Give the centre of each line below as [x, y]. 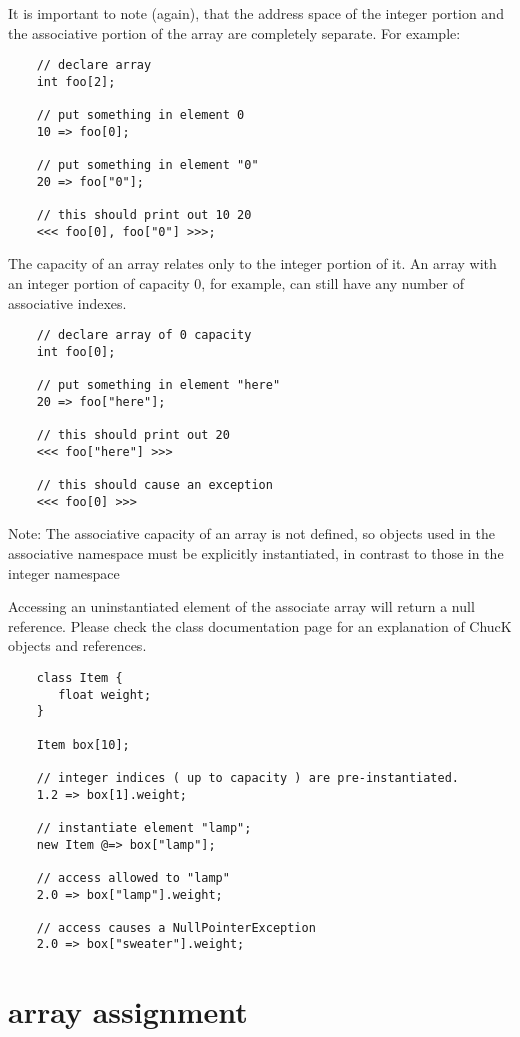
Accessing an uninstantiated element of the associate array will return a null [241, 606]
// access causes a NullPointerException [176, 927]
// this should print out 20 [133, 435]
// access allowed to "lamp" [133, 877]
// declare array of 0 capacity [144, 335]
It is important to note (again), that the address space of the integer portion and [256, 13]
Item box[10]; [83, 744]
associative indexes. [67, 302]
